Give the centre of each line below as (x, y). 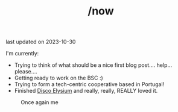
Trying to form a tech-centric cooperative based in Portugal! (89, 84)
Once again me (40, 102)
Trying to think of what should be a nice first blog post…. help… (93, 65)
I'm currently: (22, 54)
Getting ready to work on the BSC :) (59, 78)
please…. (26, 72)
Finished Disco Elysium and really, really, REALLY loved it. (86, 91)
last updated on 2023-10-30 (41, 42)
